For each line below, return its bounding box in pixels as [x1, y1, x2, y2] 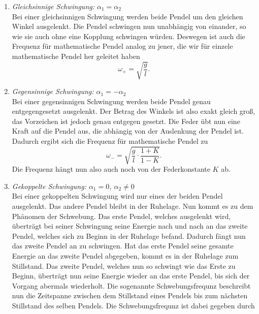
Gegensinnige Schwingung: [12, 86, 94, 97]
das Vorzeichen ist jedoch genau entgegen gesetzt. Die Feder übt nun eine [12, 115, 240, 126]
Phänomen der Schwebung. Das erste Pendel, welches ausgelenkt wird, [12, 210, 231, 221]
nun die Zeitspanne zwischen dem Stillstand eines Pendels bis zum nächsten [12, 290, 248, 301]
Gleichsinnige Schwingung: [12, 1, 94, 11]
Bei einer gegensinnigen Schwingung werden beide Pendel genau [12, 96, 211, 106]
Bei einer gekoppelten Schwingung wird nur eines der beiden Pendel [12, 191, 223, 201]
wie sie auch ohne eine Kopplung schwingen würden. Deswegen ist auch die [12, 30, 245, 41]
